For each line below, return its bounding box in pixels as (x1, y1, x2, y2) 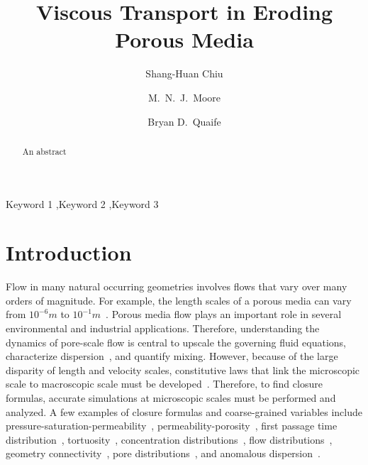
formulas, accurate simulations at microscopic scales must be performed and (6, 390, 336, 405)
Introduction (6, 238, 132, 267)
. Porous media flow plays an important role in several (106, 307, 342, 322)
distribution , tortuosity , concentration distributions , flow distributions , (6, 432, 333, 447)
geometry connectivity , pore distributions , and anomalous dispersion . (6, 446, 320, 461)
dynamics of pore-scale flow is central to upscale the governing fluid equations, (6, 334, 346, 349)
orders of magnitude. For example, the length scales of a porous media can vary (6, 292, 352, 307)
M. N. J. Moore (147, 89, 221, 104)
